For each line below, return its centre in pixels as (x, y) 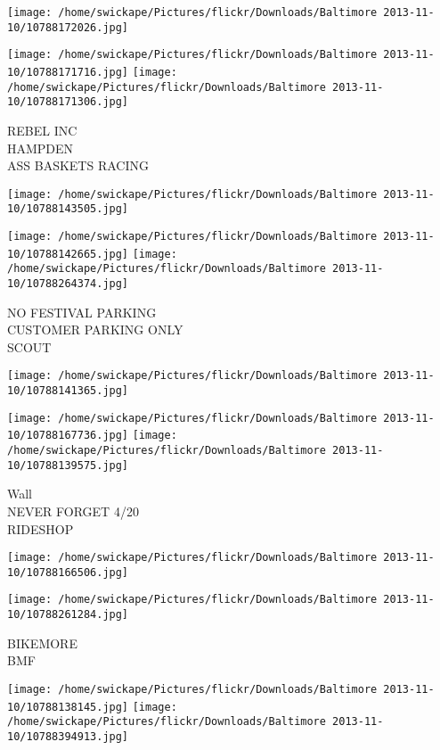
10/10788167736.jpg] (68, 436)
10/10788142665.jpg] (68, 254)
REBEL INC (42, 130)
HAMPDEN (41, 148)
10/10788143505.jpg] (68, 209)
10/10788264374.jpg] (68, 284)
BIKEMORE (42, 643)
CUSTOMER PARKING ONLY (95, 330)
